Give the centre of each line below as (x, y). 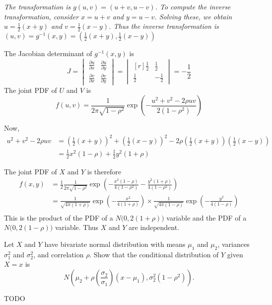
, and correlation (59, 254)
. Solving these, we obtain (193, 16)
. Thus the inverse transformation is (164, 26)
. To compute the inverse (193, 6)
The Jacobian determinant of (48, 53)
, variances (234, 244)
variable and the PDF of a (206, 217)
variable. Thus (77, 227)
